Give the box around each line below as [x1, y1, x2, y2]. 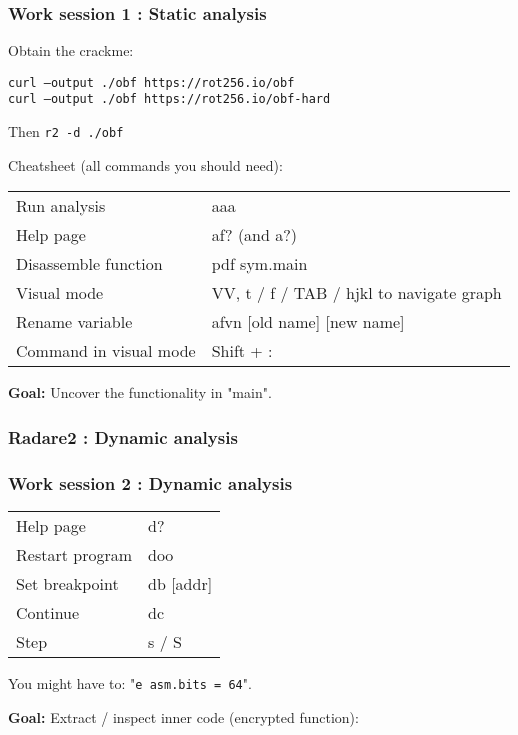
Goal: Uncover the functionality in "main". [8, 382, 272, 403]
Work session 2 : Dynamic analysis [8, 470, 293, 495]
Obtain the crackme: [8, 40, 134, 61]
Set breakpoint [16, 572, 119, 596]
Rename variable [16, 310, 133, 334]
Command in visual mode [16, 339, 196, 363]
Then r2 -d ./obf [8, 121, 124, 142]
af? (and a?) [211, 223, 298, 247]
